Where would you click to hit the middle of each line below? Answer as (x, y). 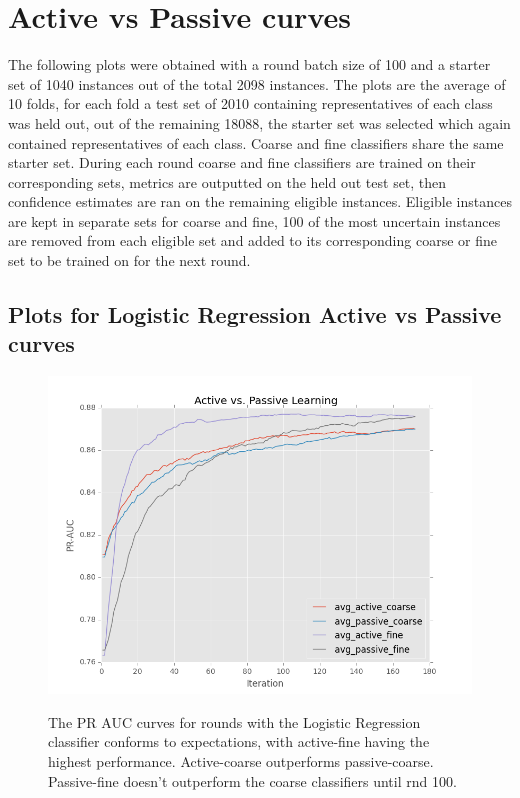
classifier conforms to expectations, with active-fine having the (239, 741)
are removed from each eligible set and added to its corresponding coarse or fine (252, 240)
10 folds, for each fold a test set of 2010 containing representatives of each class (250, 103)
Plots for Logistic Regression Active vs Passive (255, 314)
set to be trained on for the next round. (129, 260)
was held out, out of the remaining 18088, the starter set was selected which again (259, 122)
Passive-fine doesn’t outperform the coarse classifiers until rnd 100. (252, 780)
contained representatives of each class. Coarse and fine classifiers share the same (256, 142)
